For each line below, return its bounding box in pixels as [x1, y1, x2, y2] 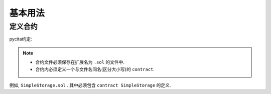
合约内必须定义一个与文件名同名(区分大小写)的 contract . [35, 66, 155, 72]
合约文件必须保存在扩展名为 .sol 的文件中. [35, 59, 125, 65]
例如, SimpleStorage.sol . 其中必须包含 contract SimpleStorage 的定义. [9, 82, 171, 88]
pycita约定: [9, 36, 32, 42]
